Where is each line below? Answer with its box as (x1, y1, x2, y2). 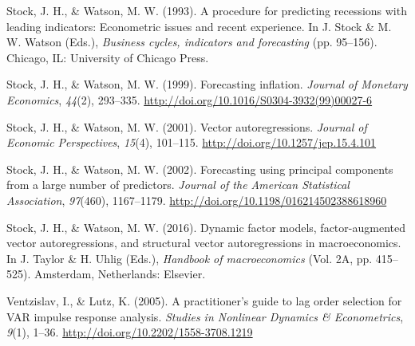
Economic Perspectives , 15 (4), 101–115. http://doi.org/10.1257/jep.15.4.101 (6, 134, 377, 151)
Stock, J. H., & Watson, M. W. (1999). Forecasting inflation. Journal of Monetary (6, 76, 408, 92)
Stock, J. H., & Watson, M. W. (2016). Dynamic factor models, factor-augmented (6, 218, 405, 235)
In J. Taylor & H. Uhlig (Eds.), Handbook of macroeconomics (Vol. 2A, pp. (6, 250, 373, 266)
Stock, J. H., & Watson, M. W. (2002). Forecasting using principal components (6, 160, 393, 177)
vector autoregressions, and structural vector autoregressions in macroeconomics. (6, 234, 401, 251)
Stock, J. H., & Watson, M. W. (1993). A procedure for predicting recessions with (6, 2, 407, 18)
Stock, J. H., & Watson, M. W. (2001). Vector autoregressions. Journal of (6, 118, 367, 135)
